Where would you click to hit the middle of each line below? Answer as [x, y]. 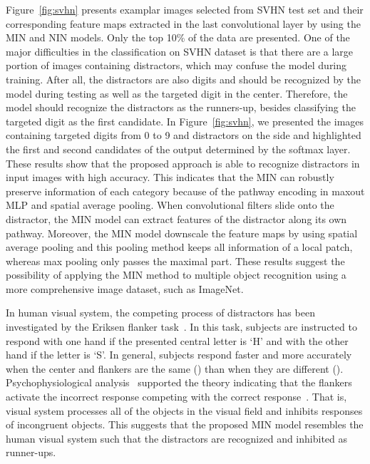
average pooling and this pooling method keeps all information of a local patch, [179, 247]
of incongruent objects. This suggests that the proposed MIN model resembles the [185, 424]
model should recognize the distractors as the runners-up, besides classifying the [181, 107]
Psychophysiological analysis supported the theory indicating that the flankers [179, 382]
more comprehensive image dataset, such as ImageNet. [125, 288]
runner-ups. [31, 452]
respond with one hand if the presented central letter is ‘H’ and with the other [177, 340]
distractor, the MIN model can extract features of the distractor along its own [176, 218]
